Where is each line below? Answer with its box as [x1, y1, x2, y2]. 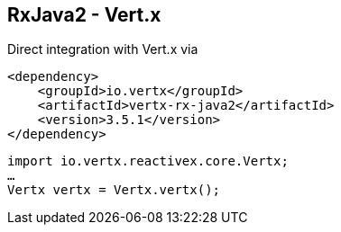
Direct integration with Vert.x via [7, 41, 198, 58]
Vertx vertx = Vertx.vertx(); [7, 183, 221, 198]
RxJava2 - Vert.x [7, 4, 161, 26]
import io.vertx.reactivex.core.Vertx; [7, 154, 289, 169]
